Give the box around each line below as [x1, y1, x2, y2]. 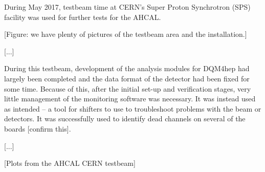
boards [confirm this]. [4, 123, 71, 134]
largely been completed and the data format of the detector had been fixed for [4, 73, 250, 83]
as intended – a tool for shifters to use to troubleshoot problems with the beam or [4, 103, 261, 114]
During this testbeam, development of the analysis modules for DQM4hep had [4, 63, 250, 74]
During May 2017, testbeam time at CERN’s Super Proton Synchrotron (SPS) [4, 2, 251, 12]
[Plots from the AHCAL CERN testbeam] [4, 158, 136, 168]
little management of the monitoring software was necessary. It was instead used [4, 93, 256, 104]
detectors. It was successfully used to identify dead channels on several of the [4, 113, 246, 124]
